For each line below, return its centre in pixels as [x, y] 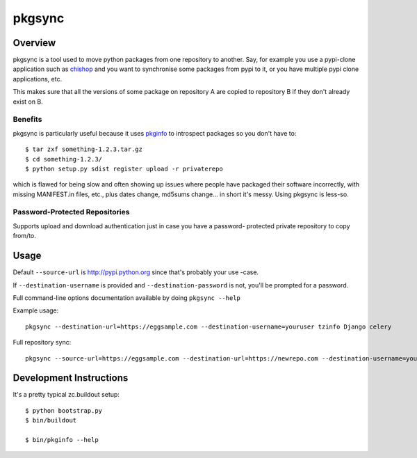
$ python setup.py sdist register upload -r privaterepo [124, 168]
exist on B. [28, 102]
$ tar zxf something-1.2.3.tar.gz [84, 149]
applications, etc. [38, 79]
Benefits [27, 120]
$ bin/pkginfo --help [62, 440]
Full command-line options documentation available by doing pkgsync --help [127, 298]
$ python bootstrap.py [64, 410]
